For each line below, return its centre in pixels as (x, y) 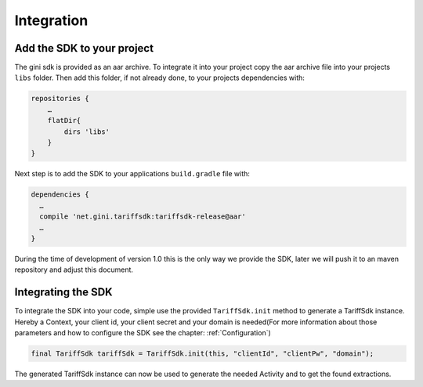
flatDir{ (64, 121)
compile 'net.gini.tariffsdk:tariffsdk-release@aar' (143, 217)
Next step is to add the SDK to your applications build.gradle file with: (132, 174)
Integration (51, 20)
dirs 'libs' (87, 132)
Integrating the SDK (63, 293)
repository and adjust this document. (74, 269)
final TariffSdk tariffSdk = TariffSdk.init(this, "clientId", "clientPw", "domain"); (202, 353)
